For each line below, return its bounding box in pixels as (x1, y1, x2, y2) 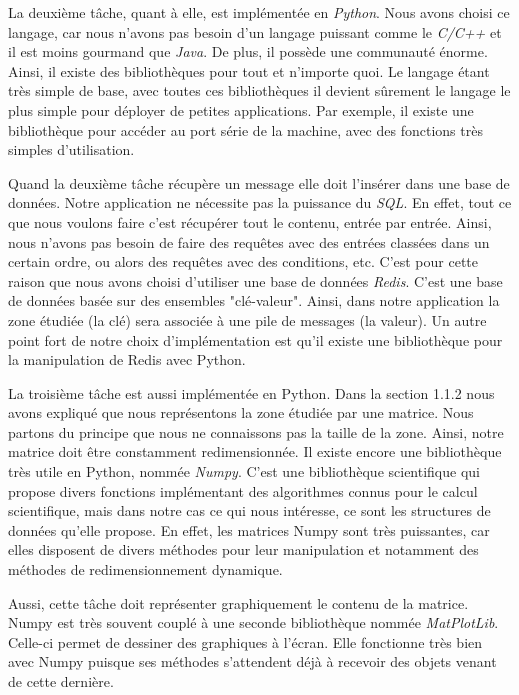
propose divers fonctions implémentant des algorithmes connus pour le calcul (8, 480, 478, 501)
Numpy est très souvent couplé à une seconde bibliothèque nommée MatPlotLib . (8, 612, 499, 633)
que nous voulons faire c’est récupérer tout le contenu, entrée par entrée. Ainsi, (8, 211, 492, 232)
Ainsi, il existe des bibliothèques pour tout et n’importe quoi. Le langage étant (8, 60, 490, 81)
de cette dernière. (8, 671, 114, 691)
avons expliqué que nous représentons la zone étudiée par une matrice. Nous (8, 402, 474, 423)
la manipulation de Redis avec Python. (8, 349, 246, 370)
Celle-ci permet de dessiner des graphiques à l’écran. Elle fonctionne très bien (8, 631, 483, 652)
